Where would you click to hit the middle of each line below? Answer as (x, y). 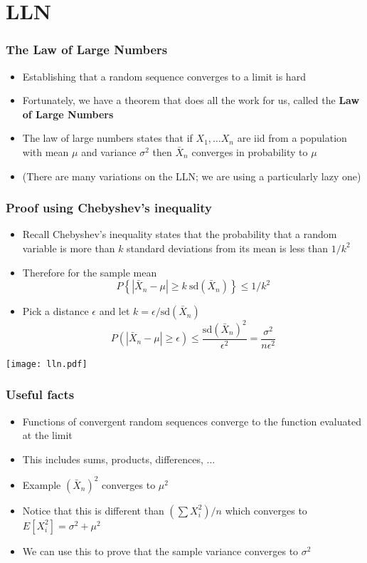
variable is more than (69, 248)
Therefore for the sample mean (90, 272)
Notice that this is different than (93, 510)
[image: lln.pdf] (47, 364)
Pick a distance (55, 311)
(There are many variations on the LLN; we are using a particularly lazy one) (192, 176)
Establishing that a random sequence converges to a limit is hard (164, 76)
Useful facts (40, 394)
